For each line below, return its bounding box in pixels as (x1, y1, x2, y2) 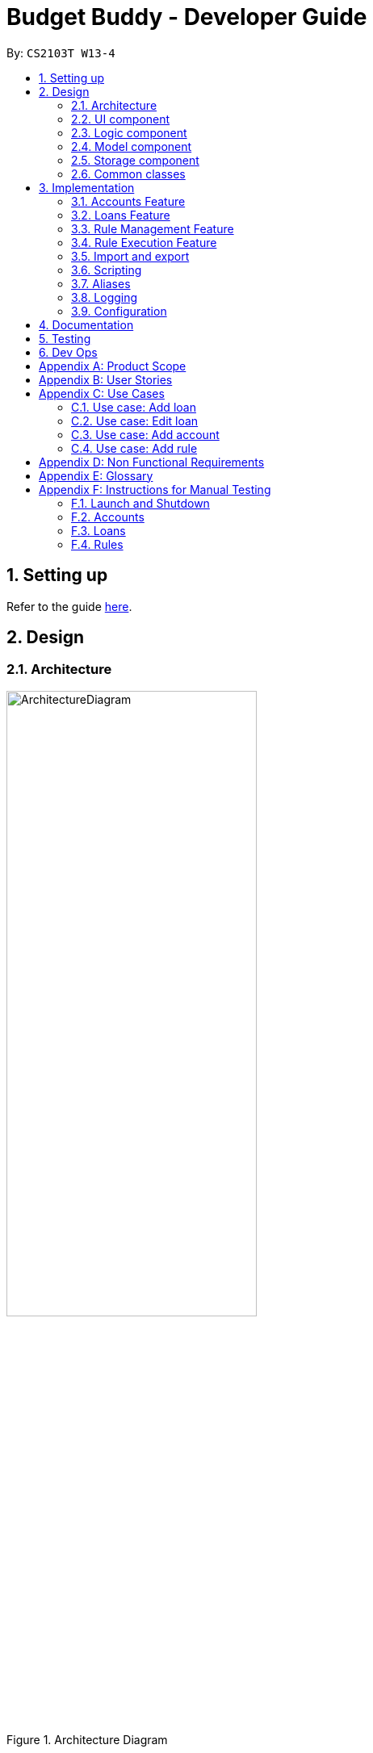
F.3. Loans (71, 523, 126, 538)
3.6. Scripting (71, 262, 142, 277)
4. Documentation (39, 317, 134, 332)
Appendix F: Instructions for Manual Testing (39, 482, 271, 496)
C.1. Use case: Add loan (71, 400, 196, 414)
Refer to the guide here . (6, 599, 132, 613)
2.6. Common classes (71, 166, 186, 181)
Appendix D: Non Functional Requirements (39, 454, 265, 469)
